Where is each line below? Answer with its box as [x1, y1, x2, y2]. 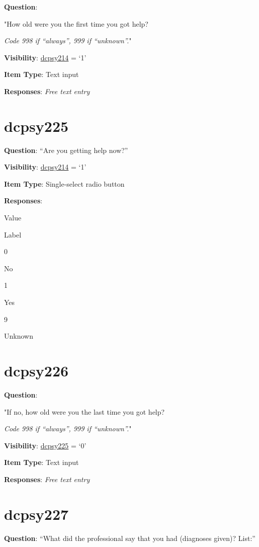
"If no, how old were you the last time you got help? [4, 406, 165, 417]
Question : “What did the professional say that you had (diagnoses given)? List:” [4, 532, 255, 543]
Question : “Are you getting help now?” [4, 144, 128, 155]
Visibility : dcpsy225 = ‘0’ [4, 440, 87, 450]
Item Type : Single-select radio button [4, 178, 125, 189]
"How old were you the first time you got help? [4, 18, 148, 29]
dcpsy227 [4, 503, 69, 524]
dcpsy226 [4, 360, 69, 380]
